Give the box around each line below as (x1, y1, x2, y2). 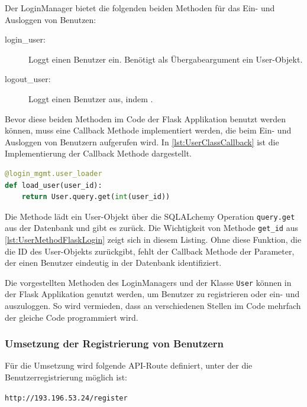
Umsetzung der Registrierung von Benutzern (5, 336, 224, 351)
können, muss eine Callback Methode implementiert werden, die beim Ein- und (5, 124, 292, 136)
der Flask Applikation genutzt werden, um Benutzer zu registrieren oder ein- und (5, 288, 300, 300)
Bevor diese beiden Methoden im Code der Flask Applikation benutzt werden (5, 112, 286, 125)
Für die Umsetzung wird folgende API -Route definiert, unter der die (5, 359, 253, 372)
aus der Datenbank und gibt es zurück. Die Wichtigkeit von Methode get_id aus (5, 222, 298, 234)
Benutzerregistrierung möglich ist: (5, 371, 128, 383)
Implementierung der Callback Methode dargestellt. (5, 147, 192, 159)
